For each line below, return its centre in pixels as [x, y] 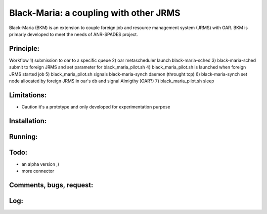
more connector [38, 171]
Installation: [28, 121]
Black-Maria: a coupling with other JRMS [95, 13]
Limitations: [28, 95]
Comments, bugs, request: [51, 185]
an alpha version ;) [40, 164]
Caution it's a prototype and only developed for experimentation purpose [96, 107]
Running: [23, 136]
